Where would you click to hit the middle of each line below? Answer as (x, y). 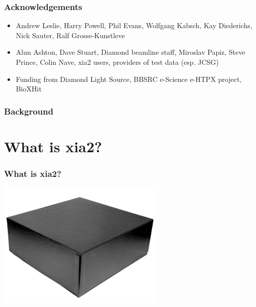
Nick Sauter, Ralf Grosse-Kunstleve (70, 35)
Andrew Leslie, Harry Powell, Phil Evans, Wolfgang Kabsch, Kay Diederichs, (134, 25)
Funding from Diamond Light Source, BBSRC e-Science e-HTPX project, (129, 79)
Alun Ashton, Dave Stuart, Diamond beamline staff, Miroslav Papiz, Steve (131, 52)
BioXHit (29, 89)
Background (29, 111)
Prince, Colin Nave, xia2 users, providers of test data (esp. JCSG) (117, 62)
